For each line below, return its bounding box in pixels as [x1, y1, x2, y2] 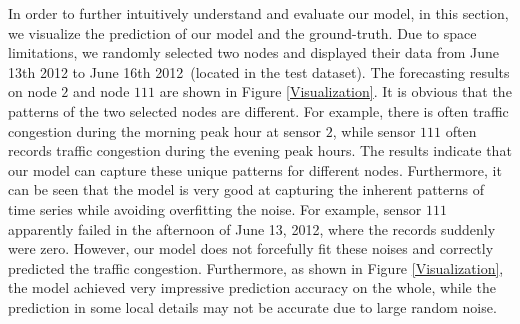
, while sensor [332, 120, 416, 141]
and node [72, 81, 130, 102]
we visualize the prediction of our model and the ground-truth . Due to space [8, 22, 477, 43]
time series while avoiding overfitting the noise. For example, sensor [8, 198, 422, 219]
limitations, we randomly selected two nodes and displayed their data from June [8, 42, 500, 63]
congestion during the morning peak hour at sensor [8, 120, 322, 141]
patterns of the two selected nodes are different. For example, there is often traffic [8, 100, 509, 121]
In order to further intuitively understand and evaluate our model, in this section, [8, 3, 509, 23]
